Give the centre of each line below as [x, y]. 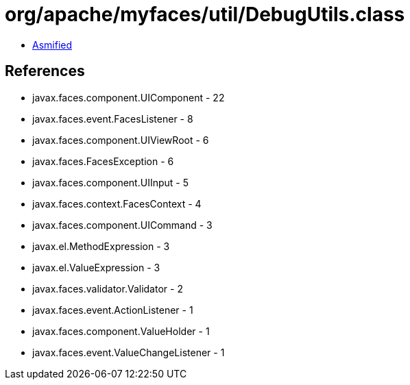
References [45, 71]
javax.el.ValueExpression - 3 [96, 267]
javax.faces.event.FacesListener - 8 [113, 119]
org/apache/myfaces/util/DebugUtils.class [205, 14]
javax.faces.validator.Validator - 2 [108, 288]
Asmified [52, 45]
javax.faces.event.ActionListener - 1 [113, 310]
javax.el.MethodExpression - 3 [101, 246]
